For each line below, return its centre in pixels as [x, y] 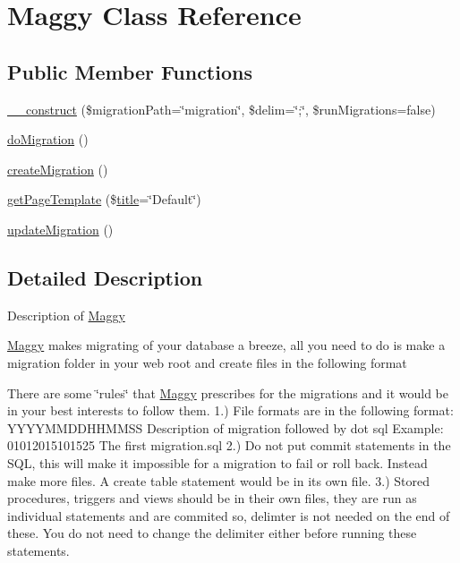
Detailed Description [105, 277]
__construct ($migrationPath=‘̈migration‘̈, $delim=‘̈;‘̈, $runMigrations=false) [221, 109]
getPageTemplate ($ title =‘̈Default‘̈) [104, 199]
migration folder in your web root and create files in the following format [207, 362]
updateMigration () [60, 229]
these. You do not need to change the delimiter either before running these [212, 533]
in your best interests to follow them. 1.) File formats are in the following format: [230, 410]
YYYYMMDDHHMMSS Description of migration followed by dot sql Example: [226, 427]
